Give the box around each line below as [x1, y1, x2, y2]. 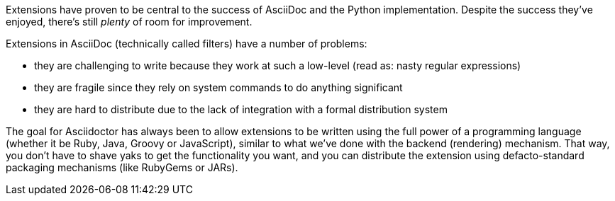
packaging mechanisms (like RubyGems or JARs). [6, 161, 238, 173]
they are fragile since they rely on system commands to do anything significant [34, 81, 403, 93]
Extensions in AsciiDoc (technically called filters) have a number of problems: [6, 38, 367, 50]
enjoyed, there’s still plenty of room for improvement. [6, 16, 253, 28]
